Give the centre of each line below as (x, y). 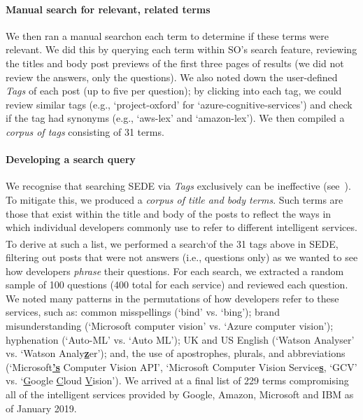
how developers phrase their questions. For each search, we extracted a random (175, 271)
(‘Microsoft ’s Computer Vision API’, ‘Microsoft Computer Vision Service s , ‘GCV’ (181, 366)
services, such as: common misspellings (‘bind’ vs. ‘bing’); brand (143, 312)
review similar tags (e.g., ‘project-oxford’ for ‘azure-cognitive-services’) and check (179, 104)
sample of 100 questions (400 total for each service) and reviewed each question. (177, 285)
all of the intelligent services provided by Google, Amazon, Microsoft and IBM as (180, 394)
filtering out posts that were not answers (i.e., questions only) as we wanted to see (182, 257)
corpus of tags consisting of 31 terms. (85, 131)
